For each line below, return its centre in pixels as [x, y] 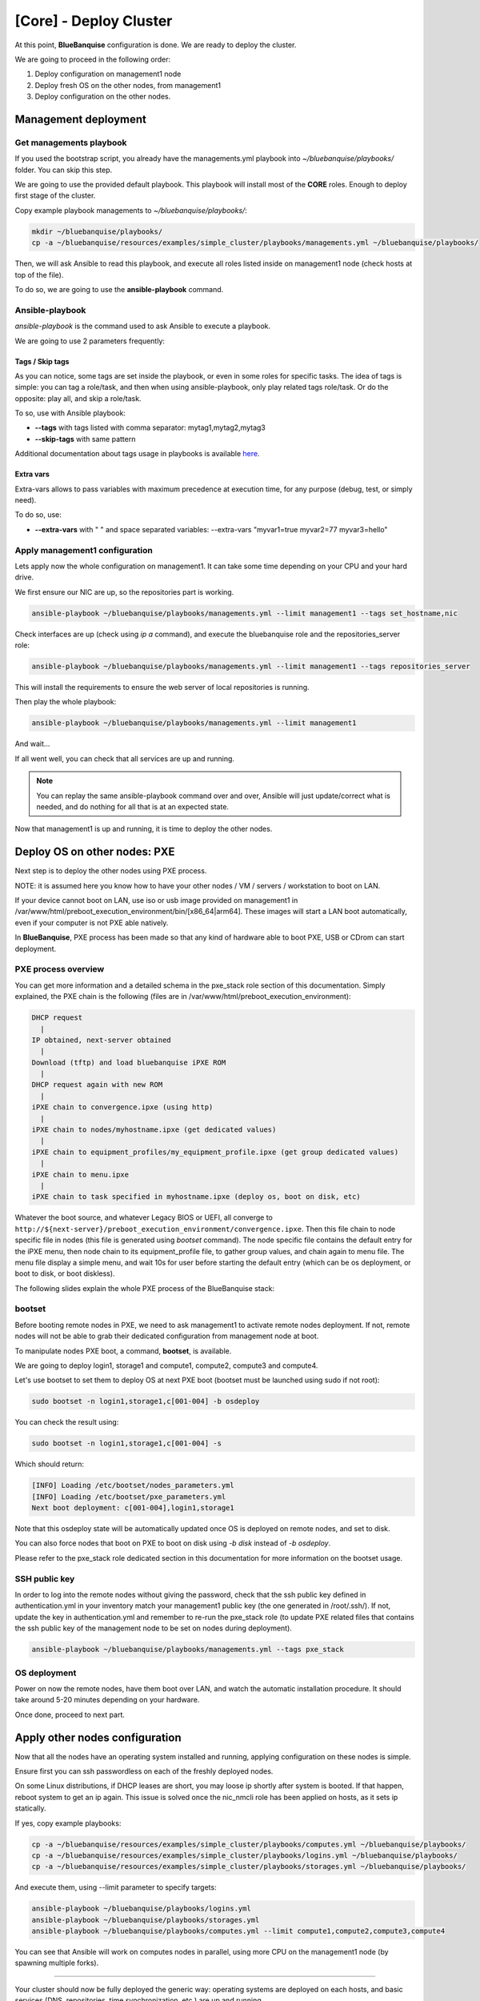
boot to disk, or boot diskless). [65, 1273]
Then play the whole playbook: [66, 702]
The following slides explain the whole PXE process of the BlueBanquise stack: [145, 1288]
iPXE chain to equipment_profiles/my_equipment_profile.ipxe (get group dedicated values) [215, 1152]
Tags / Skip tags [42, 361]
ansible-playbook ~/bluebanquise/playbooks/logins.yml [141, 1909]
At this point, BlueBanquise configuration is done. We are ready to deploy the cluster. [156, 45]
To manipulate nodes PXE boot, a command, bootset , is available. [123, 1351]
